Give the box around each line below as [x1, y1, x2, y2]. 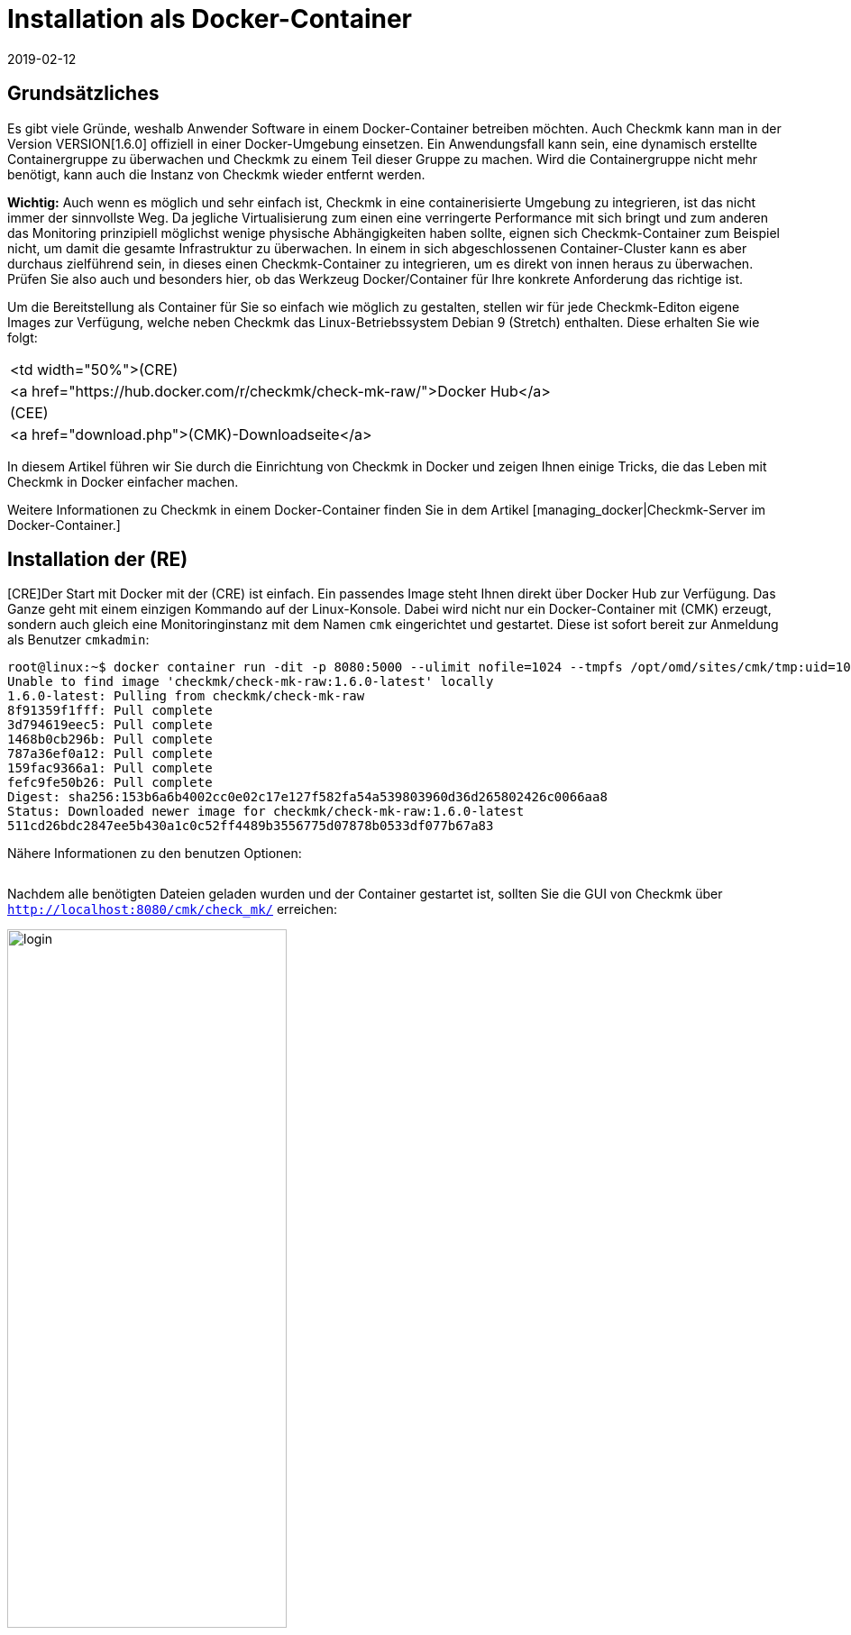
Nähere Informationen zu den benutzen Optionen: [7, 845, 302, 862]
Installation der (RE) [7, 548, 188, 571]
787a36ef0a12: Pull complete [7, 746, 213, 762]
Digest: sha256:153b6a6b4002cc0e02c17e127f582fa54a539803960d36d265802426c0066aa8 [7, 790, 608, 805]
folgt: [7, 329, 38, 345]
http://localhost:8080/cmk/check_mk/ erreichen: [7, 901, 337, 918]
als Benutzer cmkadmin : [7, 632, 150, 648]
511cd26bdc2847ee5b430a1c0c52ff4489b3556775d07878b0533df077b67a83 [7, 818, 494, 834]
